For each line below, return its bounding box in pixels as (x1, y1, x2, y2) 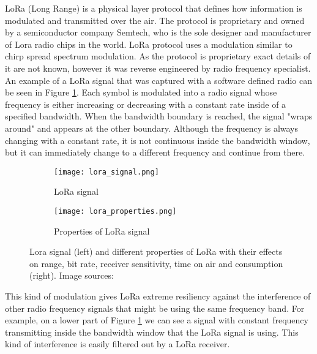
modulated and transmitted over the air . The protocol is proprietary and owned (5, 13, 305, 26)
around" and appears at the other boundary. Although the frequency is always (5, 121, 299, 134)
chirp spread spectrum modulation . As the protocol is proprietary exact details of (5, 50, 311, 62)
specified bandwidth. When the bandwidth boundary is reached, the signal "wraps (5, 110, 313, 122)
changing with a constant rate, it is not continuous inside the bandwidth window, (5, 134, 310, 146)
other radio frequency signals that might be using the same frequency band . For (5, 301, 305, 314)
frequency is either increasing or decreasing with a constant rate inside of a (5, 97, 286, 110)
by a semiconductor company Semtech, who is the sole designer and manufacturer (5, 26, 311, 39)
